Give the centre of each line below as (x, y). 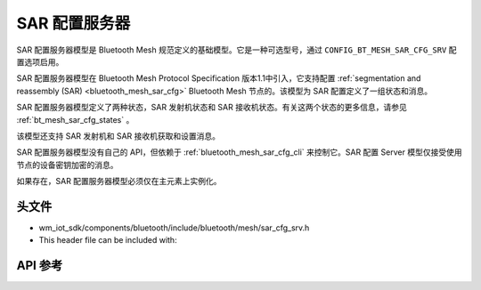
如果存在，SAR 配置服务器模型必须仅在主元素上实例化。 (119, 181)
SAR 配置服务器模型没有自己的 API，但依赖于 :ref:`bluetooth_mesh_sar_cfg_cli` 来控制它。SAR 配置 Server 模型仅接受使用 (239, 152)
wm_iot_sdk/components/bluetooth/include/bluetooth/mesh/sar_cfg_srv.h (174, 228)
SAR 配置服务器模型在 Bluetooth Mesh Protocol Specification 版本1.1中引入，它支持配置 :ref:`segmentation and (219, 78)
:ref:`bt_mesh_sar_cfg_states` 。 (75, 119)
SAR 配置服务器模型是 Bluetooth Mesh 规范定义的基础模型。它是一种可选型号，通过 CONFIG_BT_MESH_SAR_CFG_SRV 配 (236, 50)
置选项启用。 (40, 61)
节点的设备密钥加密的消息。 (67, 165)
